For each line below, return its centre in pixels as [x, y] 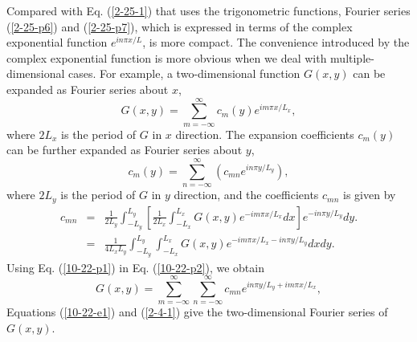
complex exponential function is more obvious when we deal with [167, 57]
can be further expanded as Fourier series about [125, 150]
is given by [370, 195]
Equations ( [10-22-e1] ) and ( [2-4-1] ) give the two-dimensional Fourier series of [197, 312]
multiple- [352, 57]
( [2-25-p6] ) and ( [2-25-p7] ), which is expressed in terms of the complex [180, 26]
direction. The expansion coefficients [265, 134]
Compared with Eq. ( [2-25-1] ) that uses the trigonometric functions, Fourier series [208, 10]
